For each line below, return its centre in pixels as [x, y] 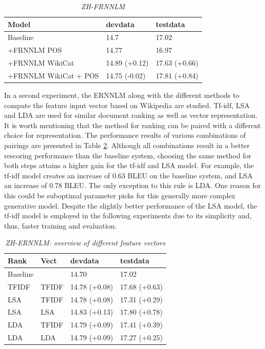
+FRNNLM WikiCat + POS [53, 75]
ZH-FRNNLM [103, 6]
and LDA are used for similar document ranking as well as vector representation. [131, 115]
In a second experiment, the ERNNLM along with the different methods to [122, 95]
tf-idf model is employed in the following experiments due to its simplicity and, [128, 215]
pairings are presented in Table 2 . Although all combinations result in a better [127, 145]
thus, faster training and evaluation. [60, 225]
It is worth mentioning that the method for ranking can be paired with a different [132, 125]
